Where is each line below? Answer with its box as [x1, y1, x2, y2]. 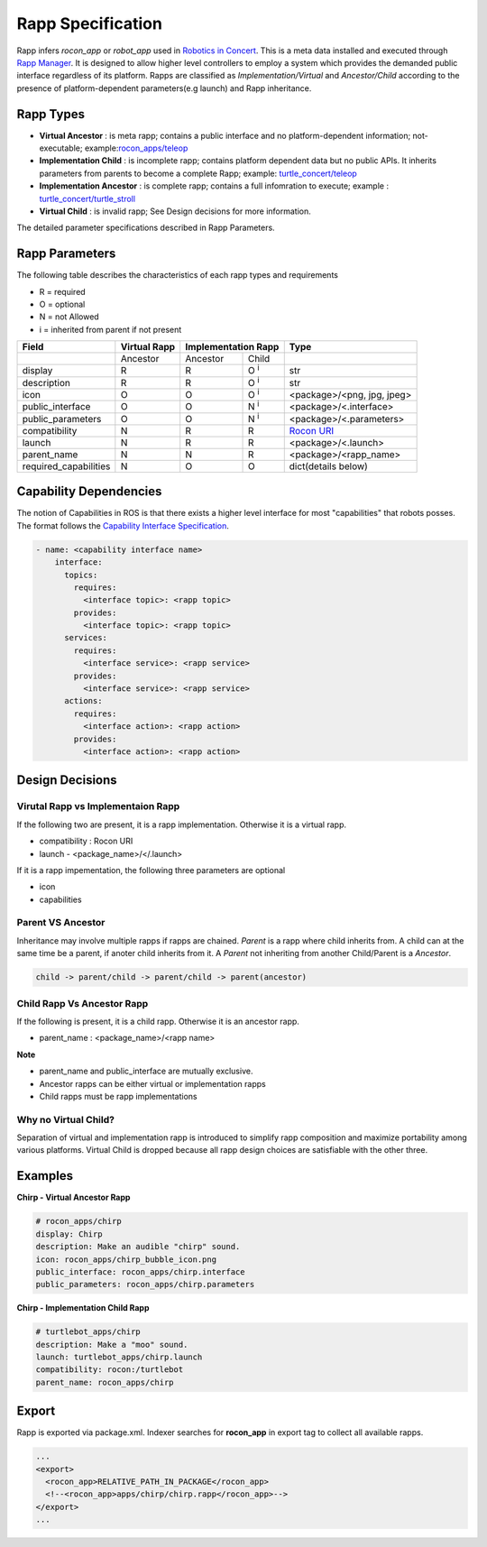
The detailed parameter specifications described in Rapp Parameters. [16, 222, 275, 234]
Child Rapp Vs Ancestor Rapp [16, 997, 149, 1009]
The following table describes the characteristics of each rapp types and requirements [16, 270, 338, 281]
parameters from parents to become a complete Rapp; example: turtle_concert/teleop [39, 168, 358, 179]
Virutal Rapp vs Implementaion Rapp [16, 800, 180, 813]
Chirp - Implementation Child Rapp [16, 1303, 150, 1313]
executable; [39, 143, 83, 153]
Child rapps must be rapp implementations [39, 1091, 198, 1101]
